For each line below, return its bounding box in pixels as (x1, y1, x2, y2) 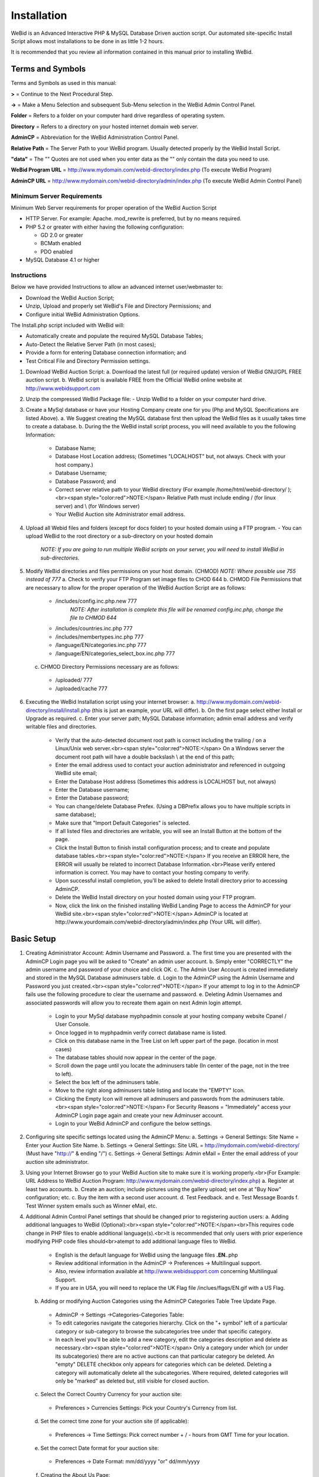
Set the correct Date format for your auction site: (40, 1445, 159, 1452)
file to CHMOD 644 (70, 614, 117, 622)
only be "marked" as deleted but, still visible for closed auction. (55, 1377, 210, 1384)
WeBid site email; (55, 770, 97, 777)
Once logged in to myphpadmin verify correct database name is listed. (55, 1029, 227, 1036)
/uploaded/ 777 (55, 676, 93, 684)
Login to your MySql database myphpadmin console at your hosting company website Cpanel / (55, 1012, 287, 1019)
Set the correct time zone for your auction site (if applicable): (40, 1418, 189, 1425)
